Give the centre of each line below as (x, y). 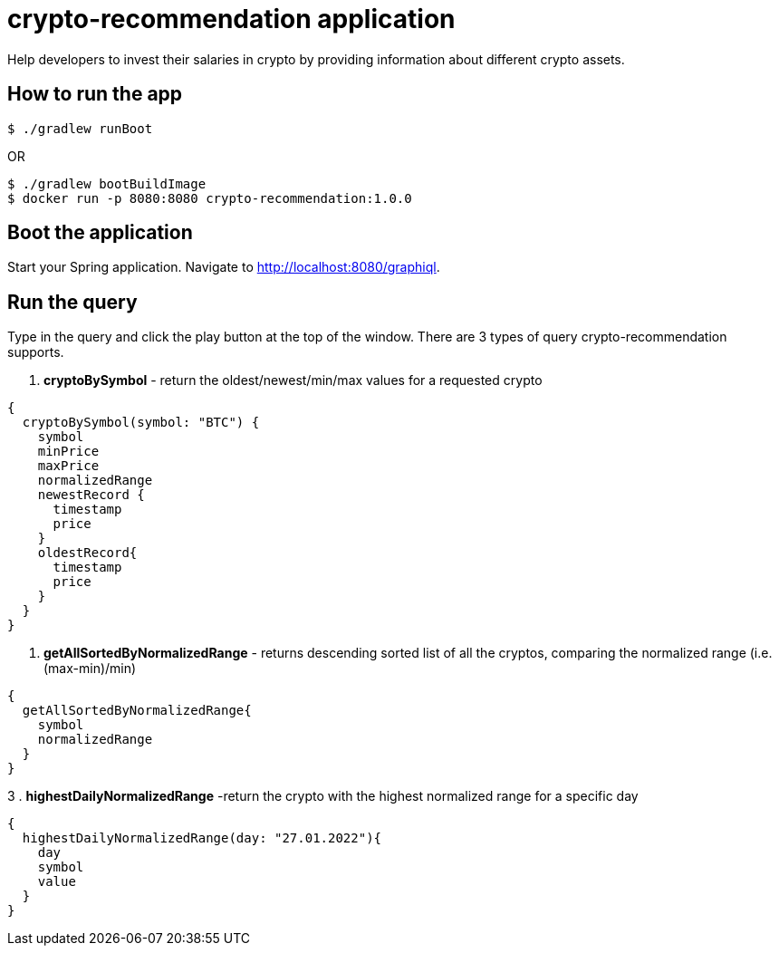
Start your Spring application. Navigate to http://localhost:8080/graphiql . (224, 267)
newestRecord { (91, 495)
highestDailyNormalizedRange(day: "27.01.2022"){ (202, 838)
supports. (36, 352)
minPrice (68, 452)
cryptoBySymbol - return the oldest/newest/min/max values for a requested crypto (293, 380)
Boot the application (100, 233)
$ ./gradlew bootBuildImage (107, 183)
